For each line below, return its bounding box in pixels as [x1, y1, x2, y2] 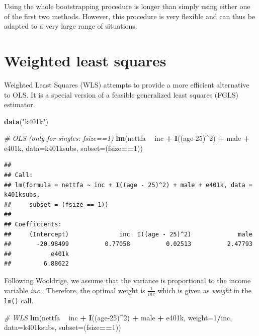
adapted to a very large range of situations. [4, 21, 137, 31]
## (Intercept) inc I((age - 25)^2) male [4, 230, 252, 238]
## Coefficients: [4, 221, 62, 228]
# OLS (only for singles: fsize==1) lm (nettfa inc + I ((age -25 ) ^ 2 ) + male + [4, 133, 250, 143]
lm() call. [4, 295, 34, 305]
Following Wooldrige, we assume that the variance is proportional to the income [4, 275, 251, 285]
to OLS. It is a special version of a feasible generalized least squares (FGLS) [4, 89, 239, 100]
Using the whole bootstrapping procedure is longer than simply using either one [4, 1, 250, 11]
